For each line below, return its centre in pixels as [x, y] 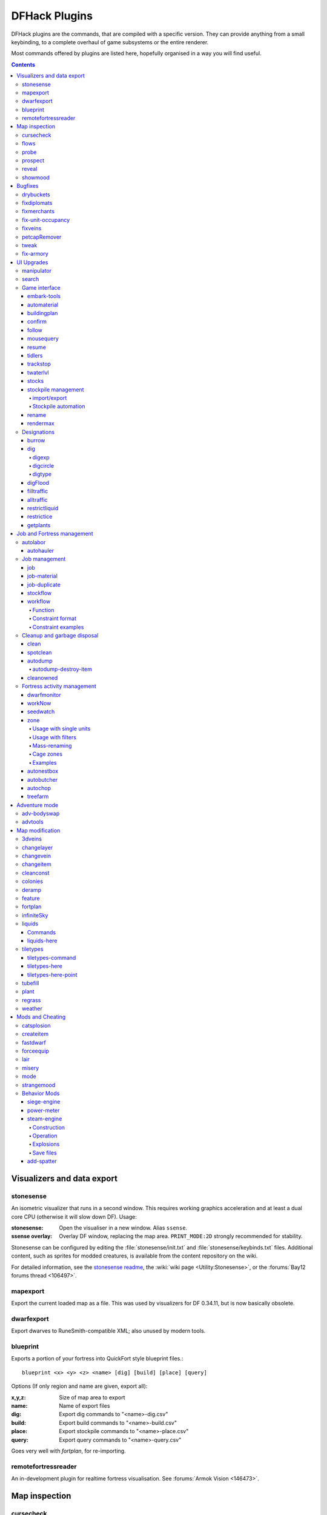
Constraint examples [58, 627]
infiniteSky [35, 915]
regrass [31, 1000]
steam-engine [45, 1119]
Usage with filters [54, 737]
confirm [37, 322]
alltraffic [38, 499]
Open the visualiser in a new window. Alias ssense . [123, 1228]
